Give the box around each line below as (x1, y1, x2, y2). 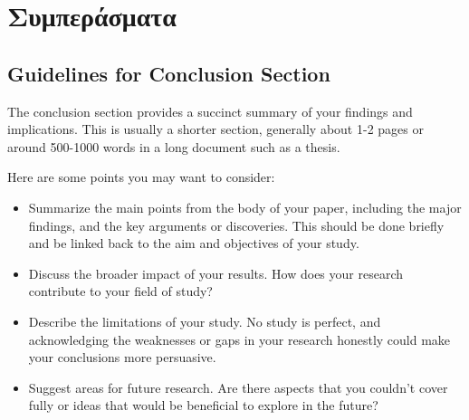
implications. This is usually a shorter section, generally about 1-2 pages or (7, 119, 424, 138)
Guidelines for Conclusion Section (7, 59, 330, 87)
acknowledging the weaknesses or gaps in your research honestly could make (28, 329, 451, 348)
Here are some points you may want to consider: (7, 167, 275, 186)
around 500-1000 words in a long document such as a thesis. (7, 137, 340, 156)
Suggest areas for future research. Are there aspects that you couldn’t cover (28, 377, 448, 396)
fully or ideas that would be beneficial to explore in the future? (28, 396, 378, 415)
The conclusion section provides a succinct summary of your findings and (7, 101, 413, 120)
